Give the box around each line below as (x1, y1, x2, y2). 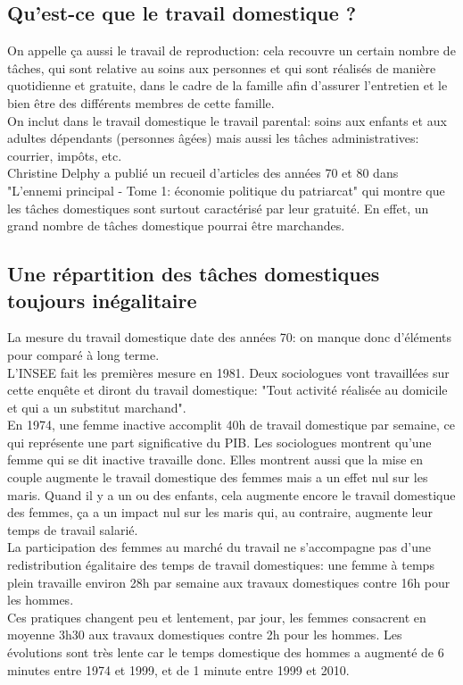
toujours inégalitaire (7, 286, 197, 313)
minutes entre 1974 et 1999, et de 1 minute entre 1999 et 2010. (7, 660, 350, 679)
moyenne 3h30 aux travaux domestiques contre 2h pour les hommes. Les (7, 625, 402, 644)
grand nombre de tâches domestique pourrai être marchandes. (7, 216, 345, 235)
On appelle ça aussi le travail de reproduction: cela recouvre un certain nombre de (7, 41, 456, 60)
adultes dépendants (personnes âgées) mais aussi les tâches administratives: (7, 129, 419, 147)
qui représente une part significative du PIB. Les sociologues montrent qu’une (7, 432, 432, 451)
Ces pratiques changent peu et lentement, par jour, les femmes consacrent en (7, 607, 426, 626)
